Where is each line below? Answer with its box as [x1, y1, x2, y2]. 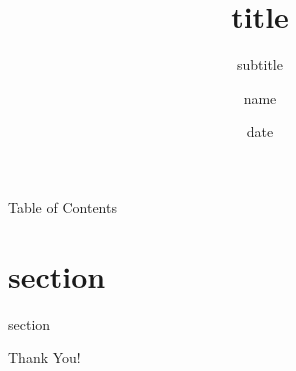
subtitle [237, 54, 283, 75]
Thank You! [8, 347, 81, 368]
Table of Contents [8, 196, 117, 217]
